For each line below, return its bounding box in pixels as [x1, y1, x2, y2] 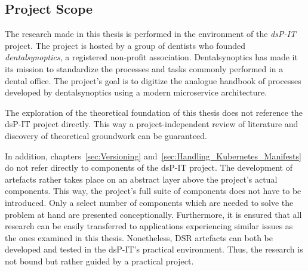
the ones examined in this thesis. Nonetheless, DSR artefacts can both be [5, 231, 273, 244]
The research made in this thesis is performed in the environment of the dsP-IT [5, 27, 296, 40]
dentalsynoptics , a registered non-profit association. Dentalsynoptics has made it [5, 51, 298, 63]
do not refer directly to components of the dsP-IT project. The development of [5, 161, 292, 174]
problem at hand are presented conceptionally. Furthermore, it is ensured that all [5, 208, 302, 220]
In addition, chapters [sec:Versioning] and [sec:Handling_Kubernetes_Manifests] [5, 149, 301, 162]
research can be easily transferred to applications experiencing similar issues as [5, 220, 293, 232]
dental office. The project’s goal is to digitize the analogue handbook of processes [5, 74, 301, 87]
